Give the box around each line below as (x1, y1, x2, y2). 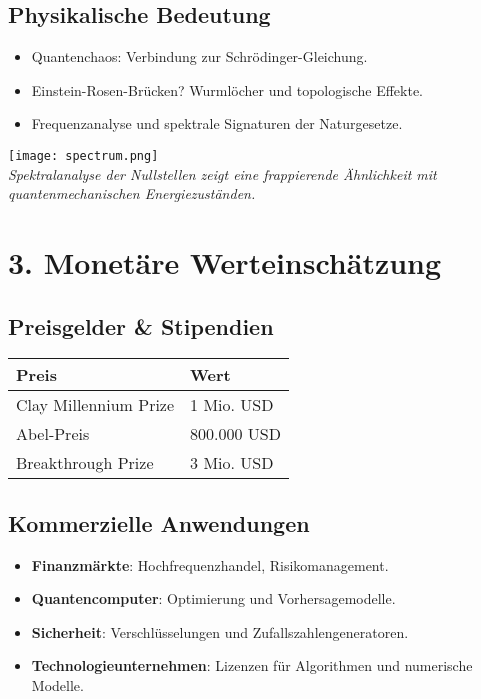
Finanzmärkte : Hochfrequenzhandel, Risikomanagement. (31, 554, 389, 575)
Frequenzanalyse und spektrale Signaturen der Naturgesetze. (31, 113, 403, 134)
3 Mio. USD (190, 451, 274, 475)
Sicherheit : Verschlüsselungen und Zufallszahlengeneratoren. (31, 621, 409, 642)
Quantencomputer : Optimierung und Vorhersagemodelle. (31, 588, 396, 609)
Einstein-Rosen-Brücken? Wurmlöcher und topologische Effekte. (31, 79, 423, 100)
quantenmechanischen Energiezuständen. (8, 183, 256, 204)
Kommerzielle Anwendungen (8, 507, 310, 538)
